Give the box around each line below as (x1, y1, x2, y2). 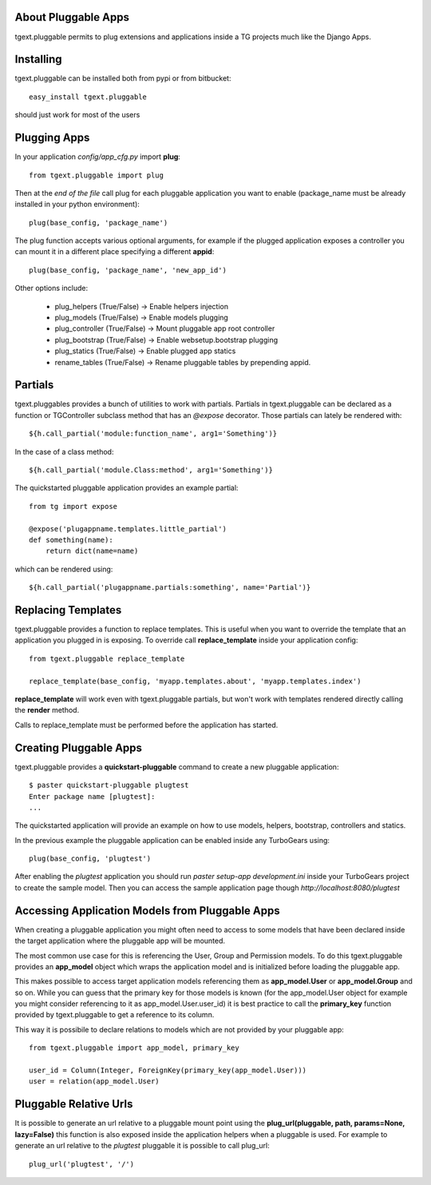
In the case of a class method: (14, 447, 114, 456)
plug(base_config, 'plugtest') (29, 854, 152, 863)
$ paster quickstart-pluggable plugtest (29, 781, 189, 790)
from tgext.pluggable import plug (29, 170, 164, 180)
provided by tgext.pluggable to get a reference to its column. (14, 1010, 215, 1020)
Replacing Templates (14, 603, 122, 617)
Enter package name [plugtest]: (29, 792, 156, 801)
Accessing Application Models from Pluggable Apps (14, 904, 280, 917)
